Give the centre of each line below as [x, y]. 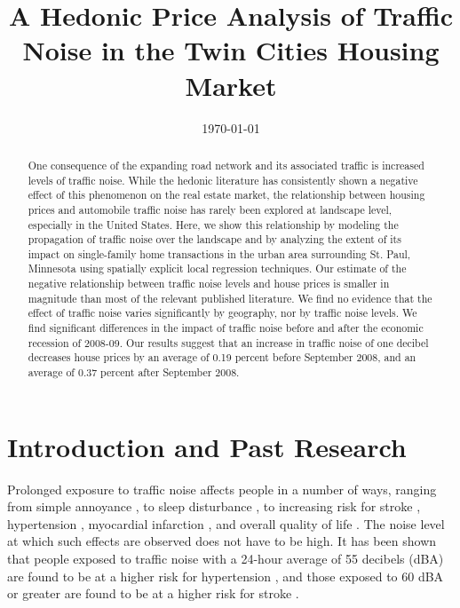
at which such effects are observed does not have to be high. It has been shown [222, 541]
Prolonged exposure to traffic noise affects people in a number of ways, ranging [222, 489]
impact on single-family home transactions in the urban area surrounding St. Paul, [219, 253]
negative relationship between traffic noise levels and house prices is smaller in [209, 284]
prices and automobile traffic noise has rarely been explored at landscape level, [210, 209]
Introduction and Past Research [207, 446]
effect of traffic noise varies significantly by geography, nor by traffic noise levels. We [222, 313]
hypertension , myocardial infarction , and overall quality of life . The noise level [226, 523]
